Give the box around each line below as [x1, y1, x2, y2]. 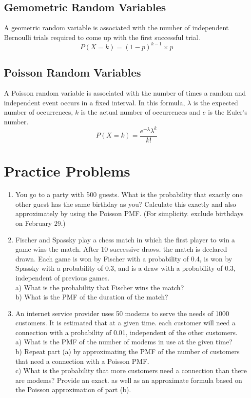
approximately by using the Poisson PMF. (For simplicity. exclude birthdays [15, 208, 244, 219]
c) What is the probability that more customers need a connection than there [15, 365, 247, 376]
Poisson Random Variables [4, 65, 141, 80]
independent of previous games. [15, 272, 110, 282]
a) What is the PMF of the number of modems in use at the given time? [15, 337, 232, 347]
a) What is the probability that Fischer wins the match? [15, 282, 184, 292]
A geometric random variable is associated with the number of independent [4, 22, 229, 33]
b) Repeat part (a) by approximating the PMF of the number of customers [15, 346, 240, 357]
